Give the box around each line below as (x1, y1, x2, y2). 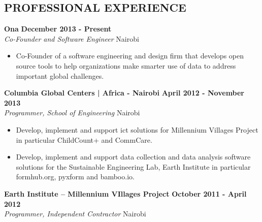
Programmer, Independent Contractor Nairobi (4, 208, 146, 219)
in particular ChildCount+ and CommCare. (16, 134, 152, 145)
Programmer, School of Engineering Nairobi (4, 107, 140, 118)
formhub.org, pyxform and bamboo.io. (16, 171, 135, 182)
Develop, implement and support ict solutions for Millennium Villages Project (16, 124, 258, 135)
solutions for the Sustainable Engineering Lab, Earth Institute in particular (16, 161, 251, 172)
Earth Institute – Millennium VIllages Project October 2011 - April (4, 188, 247, 199)
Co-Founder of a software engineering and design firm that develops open (16, 50, 244, 61)
